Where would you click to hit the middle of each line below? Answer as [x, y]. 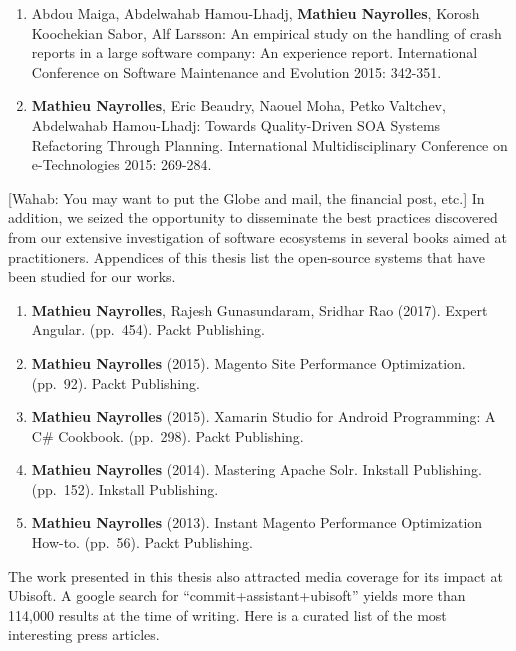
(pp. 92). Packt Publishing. [115, 382]
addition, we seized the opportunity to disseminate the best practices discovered [253, 217]
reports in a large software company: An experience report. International [254, 52]
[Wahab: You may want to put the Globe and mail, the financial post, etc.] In [246, 197]
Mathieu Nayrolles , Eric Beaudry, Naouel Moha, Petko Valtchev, [238, 105]
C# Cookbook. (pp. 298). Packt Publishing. [167, 435]
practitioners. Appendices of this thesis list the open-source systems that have [246, 256]
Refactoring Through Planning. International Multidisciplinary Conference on [269, 144]
